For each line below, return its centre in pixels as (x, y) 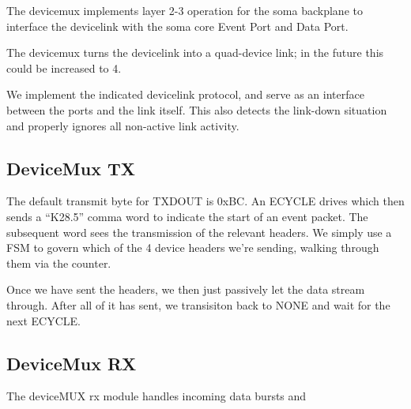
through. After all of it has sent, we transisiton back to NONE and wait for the (198, 304)
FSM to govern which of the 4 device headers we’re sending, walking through (193, 248)
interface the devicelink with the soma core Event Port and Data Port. (177, 26)
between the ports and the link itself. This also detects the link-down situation (197, 109)
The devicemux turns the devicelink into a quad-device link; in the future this (195, 53)
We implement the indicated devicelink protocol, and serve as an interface (185, 94)
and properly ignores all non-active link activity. (123, 125)
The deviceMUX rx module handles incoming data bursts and (156, 396)
